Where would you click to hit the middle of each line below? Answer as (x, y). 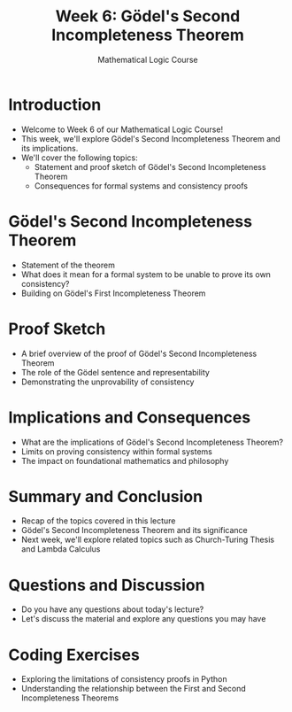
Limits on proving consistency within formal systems (117, 451)
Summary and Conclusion (106, 496)
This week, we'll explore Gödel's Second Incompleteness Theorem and (150, 138)
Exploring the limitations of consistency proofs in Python (124, 679)
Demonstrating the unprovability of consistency (108, 382)
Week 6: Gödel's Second (148, 16)
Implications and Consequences (130, 417)
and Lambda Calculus (61, 549)
